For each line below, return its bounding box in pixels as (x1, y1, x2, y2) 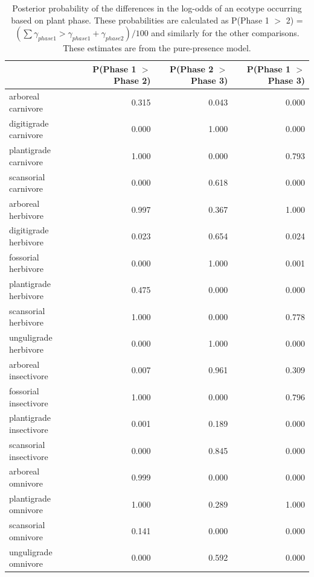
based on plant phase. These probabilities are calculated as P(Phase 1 (11, 13, 269, 26)
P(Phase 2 (170, 62, 214, 75)
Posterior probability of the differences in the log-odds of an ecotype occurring (12, 2, 302, 14)
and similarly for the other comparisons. (151, 27, 300, 39)
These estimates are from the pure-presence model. (63, 42, 251, 54)
